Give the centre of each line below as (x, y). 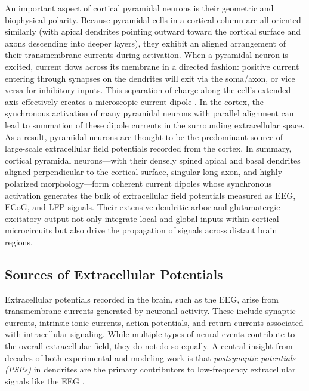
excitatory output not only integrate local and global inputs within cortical (142, 218)
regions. (19, 241)
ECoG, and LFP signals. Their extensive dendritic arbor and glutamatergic (143, 207)
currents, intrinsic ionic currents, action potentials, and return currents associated (154, 322)
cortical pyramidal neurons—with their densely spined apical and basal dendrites (153, 160)
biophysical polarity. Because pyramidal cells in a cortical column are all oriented (153, 19)
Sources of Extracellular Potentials (114, 274)
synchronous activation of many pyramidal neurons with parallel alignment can (149, 113)
